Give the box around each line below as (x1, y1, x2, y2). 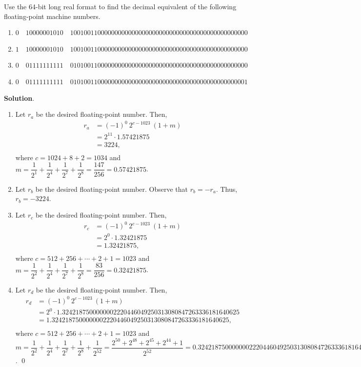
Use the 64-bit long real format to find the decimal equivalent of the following (4, 1, 237, 11)
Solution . (4, 92, 35, 103)
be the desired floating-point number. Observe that (35, 183, 188, 194)
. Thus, (216, 183, 238, 194)
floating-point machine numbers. (4, 11, 100, 21)
